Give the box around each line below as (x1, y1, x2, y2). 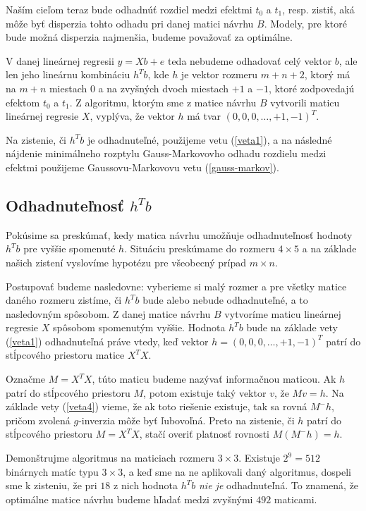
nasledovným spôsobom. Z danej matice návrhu (6, 306, 211, 321)
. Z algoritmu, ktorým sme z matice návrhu (69, 94, 257, 109)
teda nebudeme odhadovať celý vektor (167, 53, 332, 68)
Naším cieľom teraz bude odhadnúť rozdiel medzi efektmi (6, 2, 252, 16)
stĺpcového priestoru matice (6, 347, 125, 362)
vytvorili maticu (270, 94, 340, 109)
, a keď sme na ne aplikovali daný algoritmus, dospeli (123, 464, 351, 479)
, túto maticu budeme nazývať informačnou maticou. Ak (92, 371, 336, 386)
